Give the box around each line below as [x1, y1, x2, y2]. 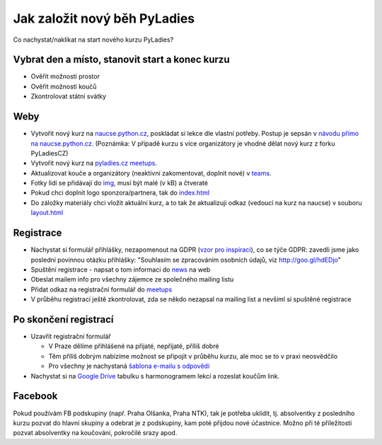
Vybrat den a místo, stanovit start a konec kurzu [13, 54, 230, 66]
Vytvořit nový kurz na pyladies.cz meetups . [30, 159, 157, 168]
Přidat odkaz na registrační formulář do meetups [30, 285, 173, 294]
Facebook [13, 390, 58, 403]
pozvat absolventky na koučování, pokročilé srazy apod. [13, 429, 178, 437]
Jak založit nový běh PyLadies [13, 11, 195, 26]
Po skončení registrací [13, 313, 114, 325]
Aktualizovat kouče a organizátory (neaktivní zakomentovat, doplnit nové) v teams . [30, 168, 272, 177]
